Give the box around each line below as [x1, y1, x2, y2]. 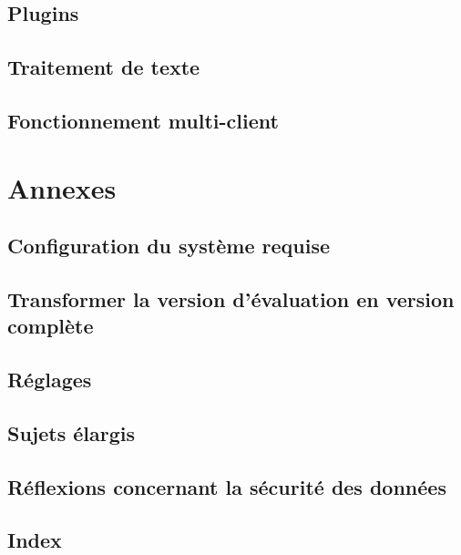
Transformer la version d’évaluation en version [7, 284, 455, 313]
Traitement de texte [7, 53, 200, 81]
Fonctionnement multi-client [7, 106, 279, 134]
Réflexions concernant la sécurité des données [7, 472, 446, 500]
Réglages [7, 365, 92, 394]
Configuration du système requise [7, 231, 331, 260]
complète [7, 312, 94, 340]
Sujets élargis [7, 418, 136, 447]
